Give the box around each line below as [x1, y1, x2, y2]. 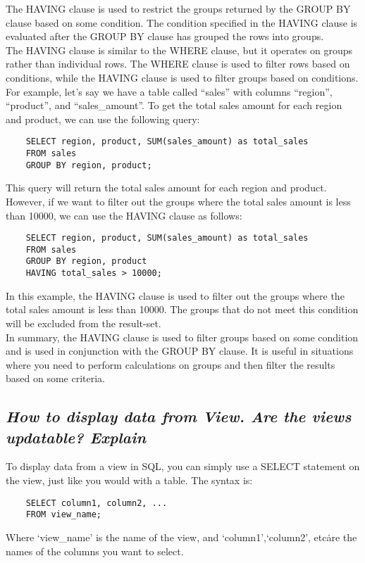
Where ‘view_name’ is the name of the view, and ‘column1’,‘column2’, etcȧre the [6, 529, 357, 544]
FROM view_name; [25, 510, 102, 520]
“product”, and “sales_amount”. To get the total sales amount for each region [6, 98, 342, 113]
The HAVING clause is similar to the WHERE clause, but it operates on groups [6, 42, 353, 57]
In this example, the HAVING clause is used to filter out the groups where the [6, 288, 345, 303]
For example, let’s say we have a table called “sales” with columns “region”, [6, 84, 333, 99]
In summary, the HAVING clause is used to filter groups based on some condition [6, 329, 359, 344]
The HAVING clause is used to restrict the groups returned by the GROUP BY [6, 1, 351, 15]
